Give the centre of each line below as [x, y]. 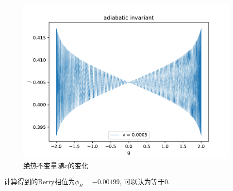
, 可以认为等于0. [145, 182]
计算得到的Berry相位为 [40, 182]
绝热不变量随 [44, 165]
